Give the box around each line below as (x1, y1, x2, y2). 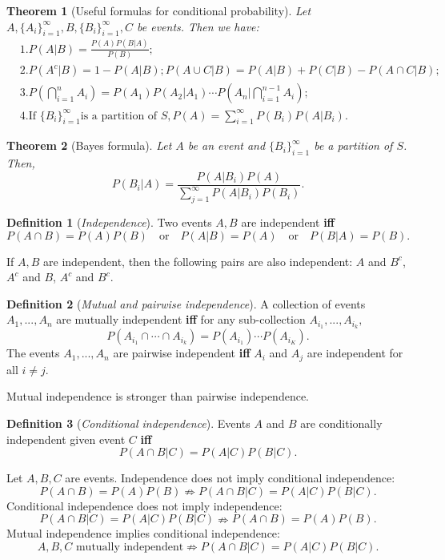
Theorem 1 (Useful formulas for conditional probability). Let (6, 2, 311, 18)
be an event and (187, 137, 266, 154)
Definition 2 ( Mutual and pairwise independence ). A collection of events (6, 295, 366, 312)
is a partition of (80, 110, 158, 122)
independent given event (6, 430, 126, 447)
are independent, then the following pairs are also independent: (43, 252, 353, 269)
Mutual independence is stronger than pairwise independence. (6, 388, 309, 405)
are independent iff (241, 214, 335, 231)
